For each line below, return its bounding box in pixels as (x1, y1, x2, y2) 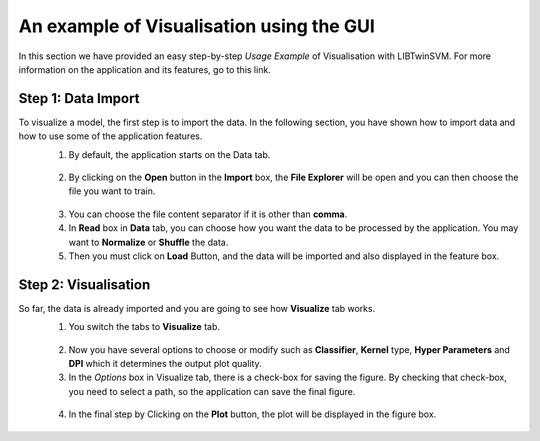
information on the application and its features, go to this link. (18, 63, 272, 75)
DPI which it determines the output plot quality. (68, 358, 262, 370)
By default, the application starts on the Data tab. (68, 148, 271, 160)
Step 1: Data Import (18, 90, 140, 107)
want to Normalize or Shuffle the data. (68, 236, 229, 248)
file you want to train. (68, 185, 156, 197)
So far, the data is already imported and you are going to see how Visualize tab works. (18, 302, 376, 314)
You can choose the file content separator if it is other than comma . (68, 208, 348, 220)
